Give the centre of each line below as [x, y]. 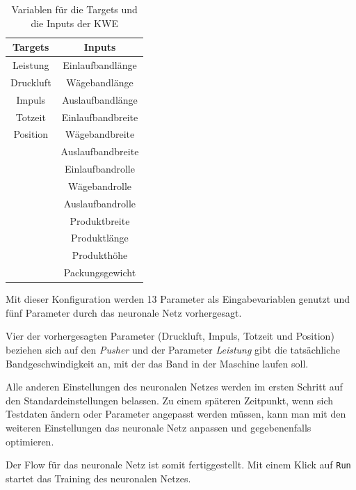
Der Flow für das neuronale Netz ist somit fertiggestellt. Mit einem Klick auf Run [178, 465]
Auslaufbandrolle [100, 203]
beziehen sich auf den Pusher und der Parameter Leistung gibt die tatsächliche [173, 350]
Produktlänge [100, 238]
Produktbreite [100, 220]
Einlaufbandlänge [100, 65]
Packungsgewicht [100, 272]
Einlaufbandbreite [100, 117]
